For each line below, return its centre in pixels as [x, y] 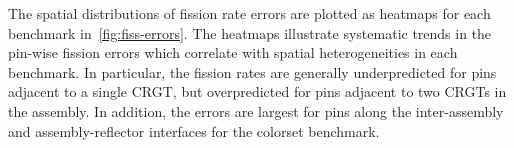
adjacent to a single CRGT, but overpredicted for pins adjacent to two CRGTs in [257, 91]
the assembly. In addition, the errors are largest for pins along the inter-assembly [256, 110]
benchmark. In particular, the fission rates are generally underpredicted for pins [252, 71]
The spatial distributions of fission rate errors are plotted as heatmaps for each [249, 13]
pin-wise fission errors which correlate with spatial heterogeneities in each [233, 52]
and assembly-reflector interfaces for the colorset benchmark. [194, 130]
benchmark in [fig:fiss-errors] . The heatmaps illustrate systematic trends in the [250, 32]
